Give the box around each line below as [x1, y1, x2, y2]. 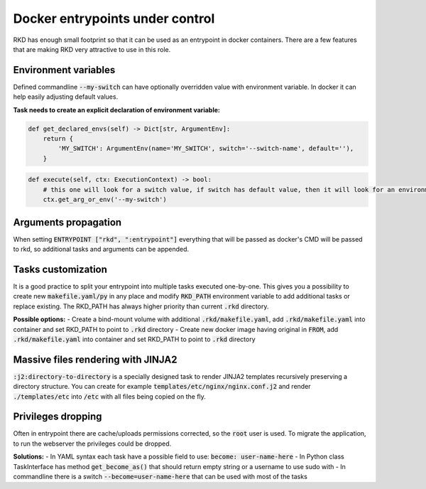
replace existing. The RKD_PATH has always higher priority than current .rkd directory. [13, 302, 269, 311]
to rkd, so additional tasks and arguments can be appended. [13, 245, 190, 254]
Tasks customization [13, 263, 108, 275]
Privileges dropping [13, 411, 102, 423]
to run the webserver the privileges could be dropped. [13, 439, 172, 448]
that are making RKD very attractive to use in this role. [13, 45, 171, 53]
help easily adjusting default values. [13, 92, 119, 101]
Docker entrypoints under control [13, 11, 215, 26]
